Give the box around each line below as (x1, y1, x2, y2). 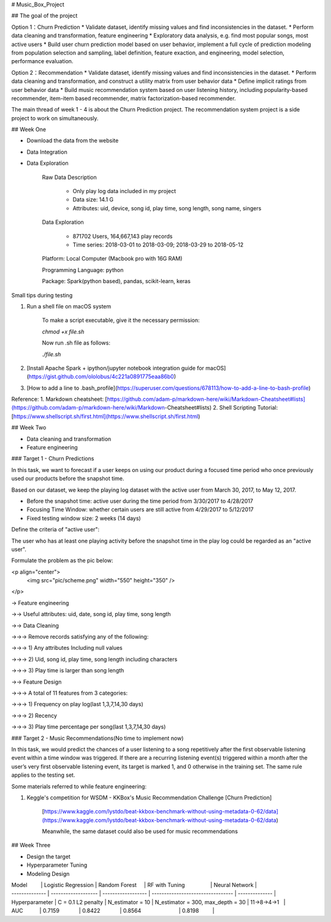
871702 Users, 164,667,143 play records (72, 232, 173, 240)
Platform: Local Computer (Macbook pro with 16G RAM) (42, 255, 183, 262)
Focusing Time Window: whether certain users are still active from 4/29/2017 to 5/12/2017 (26, 506, 254, 513)
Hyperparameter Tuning (26, 861, 88, 869)
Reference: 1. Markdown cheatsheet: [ (11, 395, 107, 403)
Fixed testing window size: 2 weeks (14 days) (26, 514, 141, 522)
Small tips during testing (11, 291, 73, 299)
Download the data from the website (26, 137, 119, 144)
